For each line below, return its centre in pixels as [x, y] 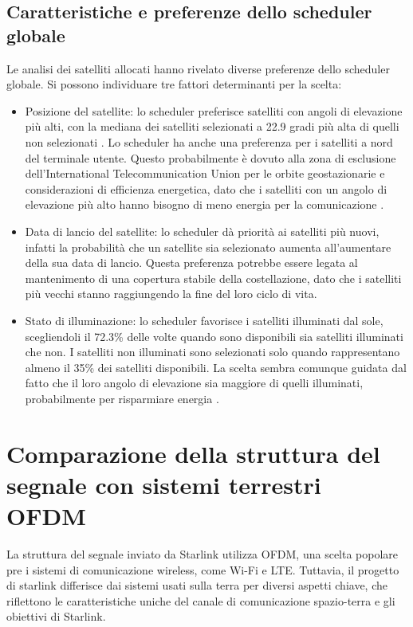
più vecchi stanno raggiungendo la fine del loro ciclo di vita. [171, 294]
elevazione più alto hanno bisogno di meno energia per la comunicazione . [205, 204]
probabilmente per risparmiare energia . [122, 398]
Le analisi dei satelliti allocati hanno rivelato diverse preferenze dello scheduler [198, 68]
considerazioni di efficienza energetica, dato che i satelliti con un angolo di [206, 188]
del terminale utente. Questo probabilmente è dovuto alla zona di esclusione [210, 157]
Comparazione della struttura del [193, 453]
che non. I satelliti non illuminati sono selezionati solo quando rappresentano [212, 352]
